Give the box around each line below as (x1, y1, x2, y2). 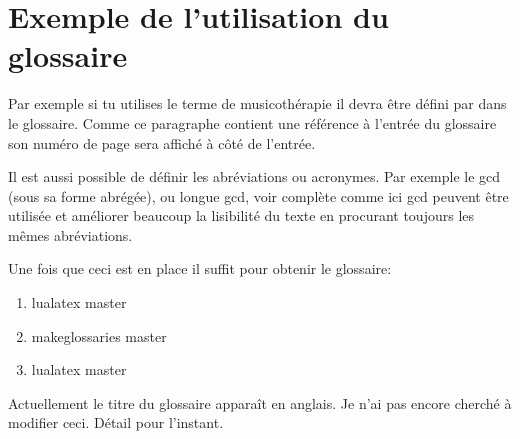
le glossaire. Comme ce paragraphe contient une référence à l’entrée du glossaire (8, 112, 497, 133)
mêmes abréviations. (8, 224, 133, 245)
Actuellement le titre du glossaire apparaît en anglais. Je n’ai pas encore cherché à (8, 392, 512, 413)
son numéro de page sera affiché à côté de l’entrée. (8, 132, 316, 153)
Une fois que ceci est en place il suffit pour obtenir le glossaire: (8, 258, 392, 279)
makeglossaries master (31, 325, 167, 346)
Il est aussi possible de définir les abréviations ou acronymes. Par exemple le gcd (8, 166, 501, 187)
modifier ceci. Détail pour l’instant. (8, 412, 224, 433)
